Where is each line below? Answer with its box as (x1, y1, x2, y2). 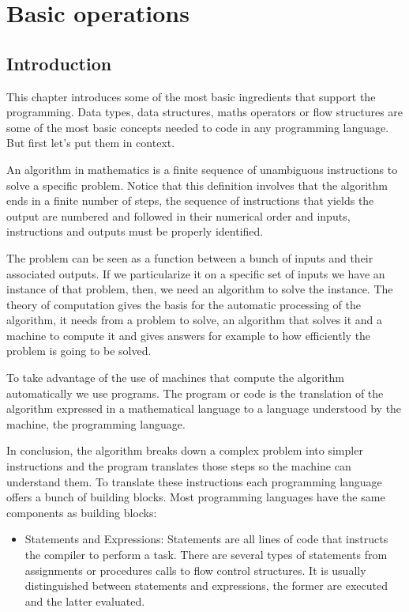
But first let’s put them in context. (6, 134, 175, 151)
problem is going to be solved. (6, 342, 152, 359)
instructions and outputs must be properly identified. (6, 223, 264, 240)
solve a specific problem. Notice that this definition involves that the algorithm (6, 176, 388, 193)
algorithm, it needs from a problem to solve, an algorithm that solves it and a (6, 312, 383, 328)
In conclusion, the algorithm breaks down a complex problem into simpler (6, 442, 363, 459)
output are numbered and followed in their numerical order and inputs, (6, 207, 351, 224)
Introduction (6, 51, 112, 75)
